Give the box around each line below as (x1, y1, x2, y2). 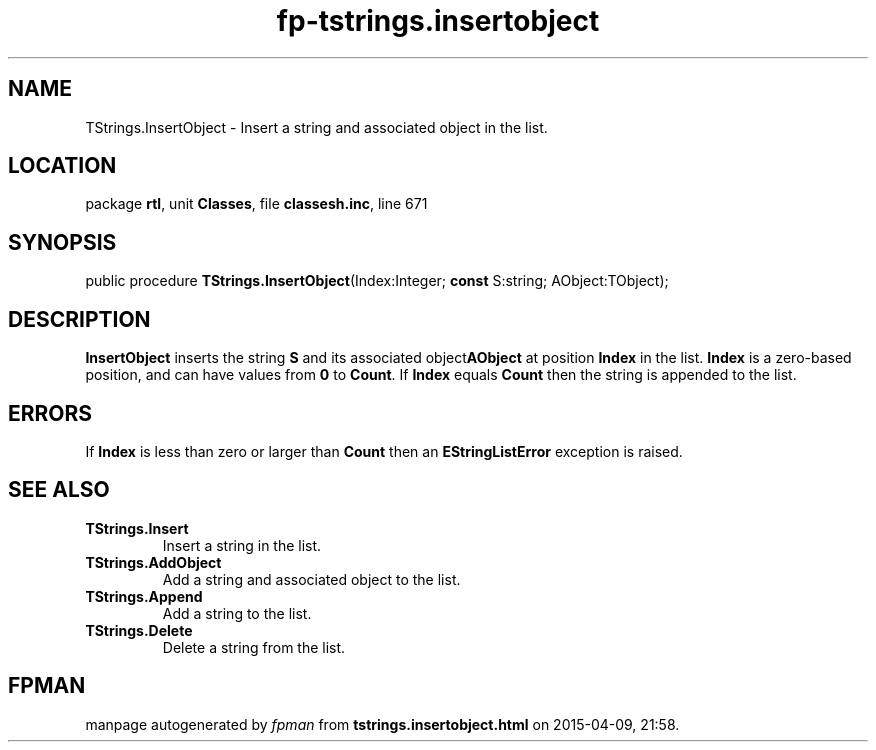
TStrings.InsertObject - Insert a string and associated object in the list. (85, 118, 548, 136)
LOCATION (8, 153, 117, 179)
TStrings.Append (85, 587, 203, 605)
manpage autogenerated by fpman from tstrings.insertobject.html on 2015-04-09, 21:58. (85, 715, 680, 733)
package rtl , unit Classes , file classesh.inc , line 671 (85, 195, 428, 213)
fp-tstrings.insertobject (276, 4, 600, 38)
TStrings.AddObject (85, 553, 222, 571)
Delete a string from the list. (162, 638, 346, 656)
